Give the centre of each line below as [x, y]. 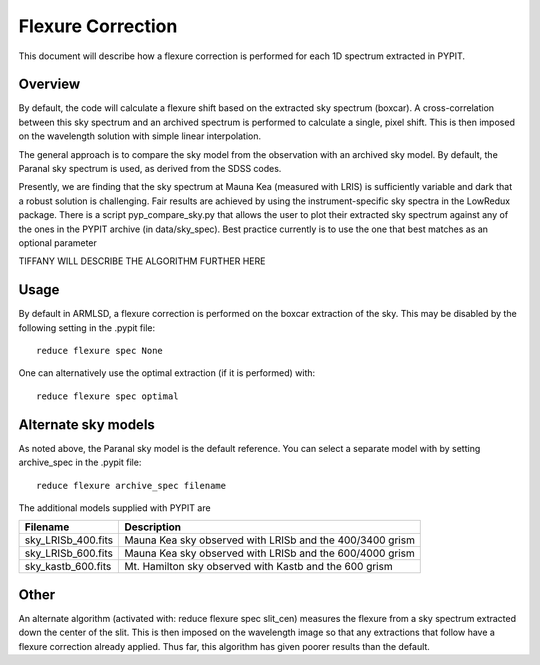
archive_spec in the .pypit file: [80, 462]
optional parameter [57, 242]
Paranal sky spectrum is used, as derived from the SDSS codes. [150, 169]
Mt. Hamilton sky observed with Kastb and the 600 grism [259, 567]
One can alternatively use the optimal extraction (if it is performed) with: [167, 373]
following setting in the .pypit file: [87, 327]
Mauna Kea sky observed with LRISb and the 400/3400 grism [269, 540]
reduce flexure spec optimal [107, 396]
